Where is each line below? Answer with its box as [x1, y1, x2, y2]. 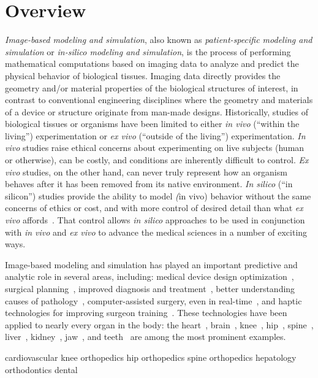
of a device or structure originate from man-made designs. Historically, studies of [5, 105, 308, 118]
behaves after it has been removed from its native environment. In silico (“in [5, 177, 293, 190]
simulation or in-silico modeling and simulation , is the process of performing [5, 45, 291, 58]
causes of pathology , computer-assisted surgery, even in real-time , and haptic [5, 294, 302, 307]
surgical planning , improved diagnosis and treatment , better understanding [5, 282, 295, 295]
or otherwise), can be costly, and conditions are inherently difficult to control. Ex [5, 153, 309, 166]
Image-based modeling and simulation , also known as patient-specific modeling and [5, 33, 312, 46]
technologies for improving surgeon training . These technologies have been [5, 306, 287, 319]
